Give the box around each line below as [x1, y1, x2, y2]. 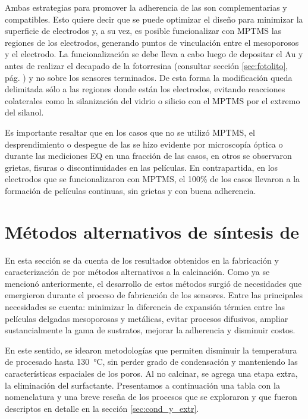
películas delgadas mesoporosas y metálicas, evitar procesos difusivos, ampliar [5, 312, 288, 324]
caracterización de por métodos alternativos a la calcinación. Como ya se [5, 265, 270, 278]
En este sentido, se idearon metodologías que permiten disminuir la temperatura [5, 343, 297, 356]
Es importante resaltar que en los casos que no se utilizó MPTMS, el [5, 126, 255, 138]
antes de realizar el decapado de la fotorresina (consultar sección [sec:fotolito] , [5, 59, 288, 71]
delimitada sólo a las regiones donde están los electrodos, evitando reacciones [5, 83, 285, 95]
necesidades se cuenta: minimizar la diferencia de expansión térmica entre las [5, 301, 285, 312]
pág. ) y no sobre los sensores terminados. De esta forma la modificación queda [5, 71, 293, 83]
